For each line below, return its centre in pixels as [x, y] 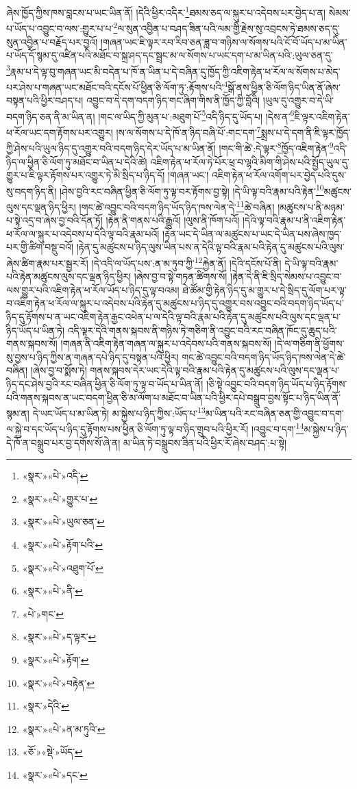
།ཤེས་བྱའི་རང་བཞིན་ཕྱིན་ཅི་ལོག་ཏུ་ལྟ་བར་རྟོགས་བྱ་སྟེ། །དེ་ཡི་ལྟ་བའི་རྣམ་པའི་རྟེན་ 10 [192, 190]
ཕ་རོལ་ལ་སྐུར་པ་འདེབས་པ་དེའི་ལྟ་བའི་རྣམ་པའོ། [83, 233]
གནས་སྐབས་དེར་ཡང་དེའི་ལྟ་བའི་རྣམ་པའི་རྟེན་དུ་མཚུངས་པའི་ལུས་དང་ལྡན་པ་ [215, 370]
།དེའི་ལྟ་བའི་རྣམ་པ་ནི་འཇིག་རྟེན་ [294, 220]
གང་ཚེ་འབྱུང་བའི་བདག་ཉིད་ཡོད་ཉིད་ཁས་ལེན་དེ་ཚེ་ [264, 356]
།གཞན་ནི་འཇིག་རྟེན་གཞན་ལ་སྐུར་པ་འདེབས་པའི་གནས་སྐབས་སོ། [166, 343]
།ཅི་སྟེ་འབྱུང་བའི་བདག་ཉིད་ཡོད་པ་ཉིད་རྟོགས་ [277, 384]
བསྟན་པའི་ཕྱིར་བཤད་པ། [45, 100]
